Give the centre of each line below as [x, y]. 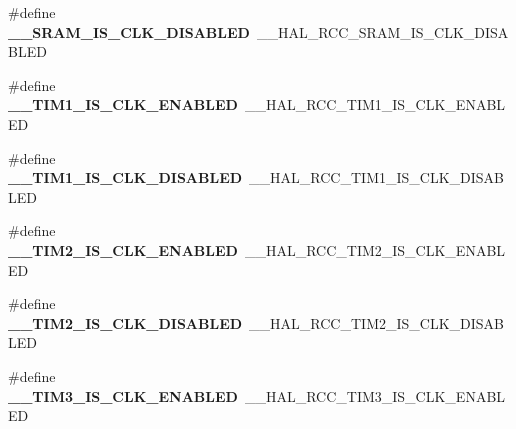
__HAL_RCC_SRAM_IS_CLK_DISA [382, 31]
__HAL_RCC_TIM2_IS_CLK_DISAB [377, 322]
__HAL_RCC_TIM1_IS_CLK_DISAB [377, 177]
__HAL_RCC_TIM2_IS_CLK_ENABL [375, 249]
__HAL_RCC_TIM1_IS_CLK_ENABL [375, 104]
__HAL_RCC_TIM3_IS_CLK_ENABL [375, 395]
